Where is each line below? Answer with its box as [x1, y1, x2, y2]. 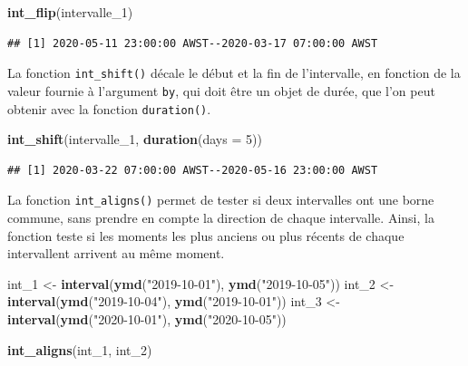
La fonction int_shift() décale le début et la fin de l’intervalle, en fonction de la [7, 63, 461, 82]
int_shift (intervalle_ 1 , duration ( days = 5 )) [7, 130, 262, 149]
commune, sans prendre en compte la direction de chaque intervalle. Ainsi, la [7, 208, 434, 226]
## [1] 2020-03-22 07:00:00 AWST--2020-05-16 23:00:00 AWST [7, 163, 378, 177]
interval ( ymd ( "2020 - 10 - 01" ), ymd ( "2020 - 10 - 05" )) [7, 309, 287, 328]
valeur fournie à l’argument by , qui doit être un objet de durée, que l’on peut [7, 81, 435, 100]
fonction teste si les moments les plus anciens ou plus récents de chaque [7, 226, 405, 245]
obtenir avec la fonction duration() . [7, 99, 211, 118]
